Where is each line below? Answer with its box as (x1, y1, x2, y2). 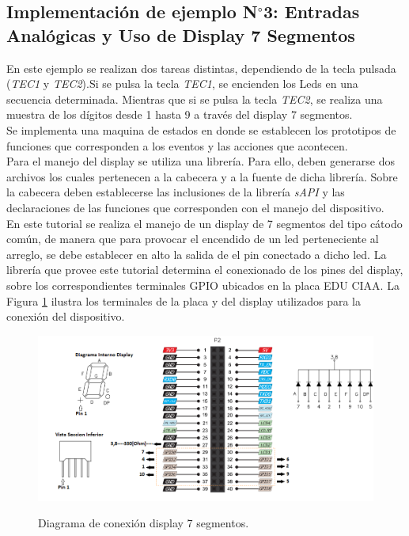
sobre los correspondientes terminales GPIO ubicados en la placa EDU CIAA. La (6, 276, 400, 293)
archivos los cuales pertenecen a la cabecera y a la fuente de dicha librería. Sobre (6, 168, 398, 184)
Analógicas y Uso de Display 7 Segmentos (6, 22, 355, 47)
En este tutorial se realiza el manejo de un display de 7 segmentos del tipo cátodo (6, 215, 403, 231)
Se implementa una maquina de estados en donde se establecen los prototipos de (6, 121, 396, 138)
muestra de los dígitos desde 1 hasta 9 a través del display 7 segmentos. (6, 106, 353, 123)
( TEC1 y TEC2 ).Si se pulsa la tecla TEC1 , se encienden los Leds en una (6, 75, 358, 92)
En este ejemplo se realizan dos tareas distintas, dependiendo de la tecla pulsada (6, 59, 396, 76)
